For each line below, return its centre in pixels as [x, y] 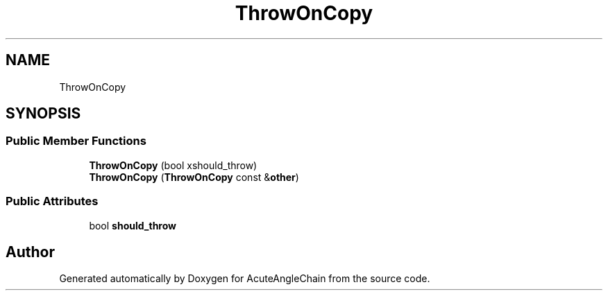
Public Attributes [52, 201]
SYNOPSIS [43, 114]
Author [30, 252]
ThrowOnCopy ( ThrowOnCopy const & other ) [194, 177]
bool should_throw [133, 225]
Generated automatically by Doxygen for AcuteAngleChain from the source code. [245, 279]
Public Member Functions [76, 141]
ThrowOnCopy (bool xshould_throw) [173, 165]
